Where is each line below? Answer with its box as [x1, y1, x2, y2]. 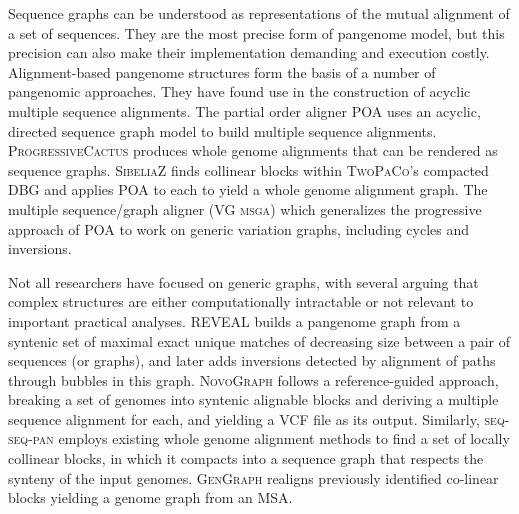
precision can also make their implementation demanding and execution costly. [8, 42, 490, 63]
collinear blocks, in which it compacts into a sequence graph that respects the [8, 448, 484, 469]
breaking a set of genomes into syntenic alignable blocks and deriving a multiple [8, 389, 499, 410]
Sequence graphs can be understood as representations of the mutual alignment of [8, 3, 510, 23]
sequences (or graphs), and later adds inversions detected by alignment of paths [8, 350, 496, 371]
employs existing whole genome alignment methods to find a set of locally [58, 428, 510, 449]
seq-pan [8, 428, 54, 449]
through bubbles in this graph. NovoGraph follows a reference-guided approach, [8, 369, 499, 390]
